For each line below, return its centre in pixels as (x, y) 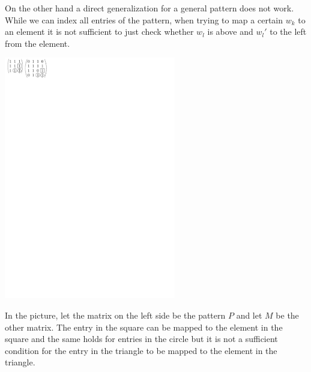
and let (249, 315)
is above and (230, 31)
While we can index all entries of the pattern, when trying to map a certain (144, 19)
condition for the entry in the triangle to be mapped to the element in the (141, 350)
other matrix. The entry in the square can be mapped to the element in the (144, 327)
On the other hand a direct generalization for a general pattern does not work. (149, 8)
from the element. (38, 43)
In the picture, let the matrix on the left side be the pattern (115, 315)
